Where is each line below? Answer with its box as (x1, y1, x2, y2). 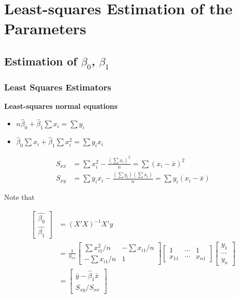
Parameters (4, 18, 86, 39)
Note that (4, 192, 35, 202)
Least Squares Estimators (4, 81, 112, 94)
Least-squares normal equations (4, 101, 118, 111)
